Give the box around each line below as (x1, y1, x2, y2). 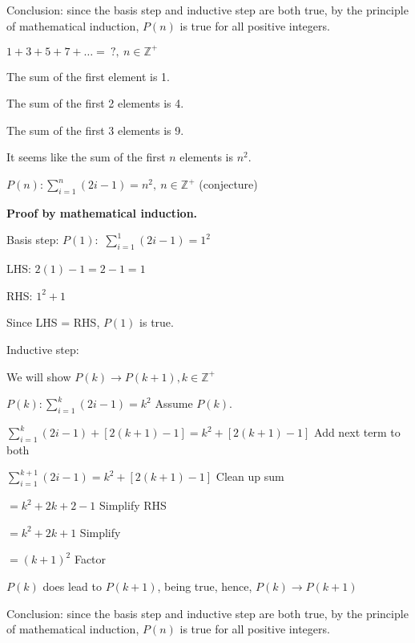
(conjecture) (199, 176, 258, 193)
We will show (6, 368, 71, 385)
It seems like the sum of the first (6, 149, 166, 165)
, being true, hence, (157, 577, 252, 594)
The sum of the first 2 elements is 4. (6, 95, 184, 112)
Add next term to (314, 424, 401, 441)
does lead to (42, 577, 102, 594)
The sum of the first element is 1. (6, 67, 171, 84)
